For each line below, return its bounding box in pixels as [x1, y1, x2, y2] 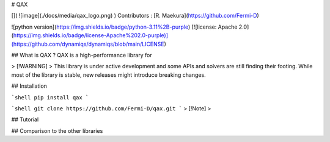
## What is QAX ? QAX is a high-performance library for [11, 51, 152, 59]
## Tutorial [11, 116, 39, 123]
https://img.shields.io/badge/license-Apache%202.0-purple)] [13, 32, 168, 39]
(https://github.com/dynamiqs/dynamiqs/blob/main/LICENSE [11, 40, 164, 48]
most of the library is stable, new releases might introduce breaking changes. [11, 71, 206, 79]
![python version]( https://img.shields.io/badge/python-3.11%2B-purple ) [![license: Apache [11, 23, 238, 30]
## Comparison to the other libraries [11, 127, 103, 134]
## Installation [11, 82, 47, 90]
